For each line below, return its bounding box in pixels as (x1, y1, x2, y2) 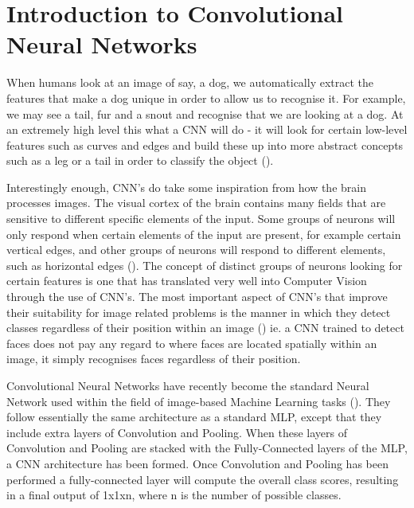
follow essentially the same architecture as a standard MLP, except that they (6, 408, 382, 425)
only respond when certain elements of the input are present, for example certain (6, 225, 401, 242)
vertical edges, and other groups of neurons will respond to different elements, (6, 241, 386, 258)
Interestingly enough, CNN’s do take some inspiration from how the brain (6, 178, 366, 195)
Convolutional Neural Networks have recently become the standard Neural (6, 377, 369, 393)
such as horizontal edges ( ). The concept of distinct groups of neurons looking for (6, 256, 403, 273)
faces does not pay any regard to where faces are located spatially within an (6, 334, 377, 351)
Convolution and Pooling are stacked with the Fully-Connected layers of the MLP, (6, 440, 408, 456)
